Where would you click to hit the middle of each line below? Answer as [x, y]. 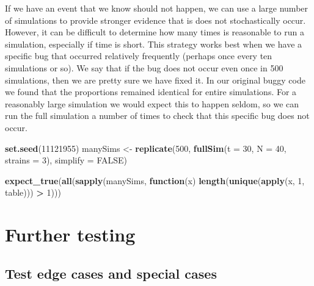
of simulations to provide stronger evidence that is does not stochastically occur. [155, 20]
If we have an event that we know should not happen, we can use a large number [157, 8]
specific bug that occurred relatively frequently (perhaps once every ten [139, 56]
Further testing [70, 234]
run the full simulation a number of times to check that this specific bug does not [157, 116]
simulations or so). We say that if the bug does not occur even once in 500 [144, 67]
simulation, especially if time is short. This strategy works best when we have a [154, 44]
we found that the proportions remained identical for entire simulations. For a [151, 92]
